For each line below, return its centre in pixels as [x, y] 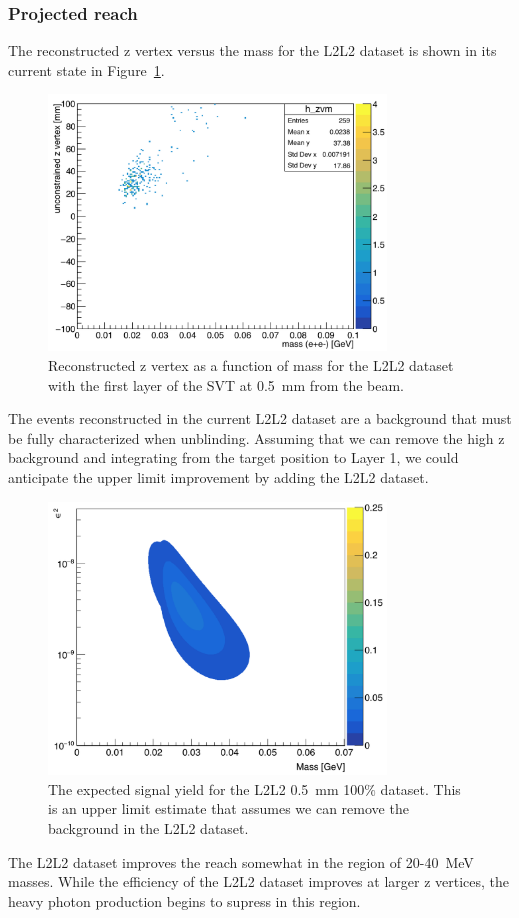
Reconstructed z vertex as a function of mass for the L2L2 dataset [251, 365]
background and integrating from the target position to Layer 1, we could [233, 457]
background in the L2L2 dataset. [148, 827]
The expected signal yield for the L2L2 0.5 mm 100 [206, 788]
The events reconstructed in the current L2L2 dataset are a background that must [260, 418]
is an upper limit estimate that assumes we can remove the [228, 808]
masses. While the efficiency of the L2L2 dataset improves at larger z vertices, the [259, 881]
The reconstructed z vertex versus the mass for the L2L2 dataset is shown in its [252, 50]
